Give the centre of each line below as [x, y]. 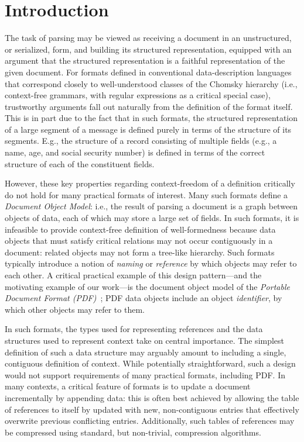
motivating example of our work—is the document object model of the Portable [147, 286]
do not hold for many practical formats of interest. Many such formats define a [146, 194]
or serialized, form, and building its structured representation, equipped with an [148, 49]
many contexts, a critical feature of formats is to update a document [128, 386]
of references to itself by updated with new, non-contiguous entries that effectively [152, 409]
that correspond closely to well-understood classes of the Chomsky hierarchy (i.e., [151, 83]
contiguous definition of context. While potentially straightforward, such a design [150, 363]
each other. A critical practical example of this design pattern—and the [133, 275]
